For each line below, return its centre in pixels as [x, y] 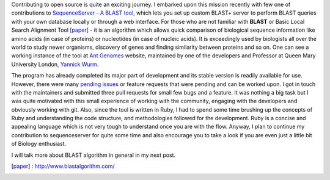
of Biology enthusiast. [39, 144]
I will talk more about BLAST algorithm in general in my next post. [94, 155]
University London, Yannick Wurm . [55, 64]
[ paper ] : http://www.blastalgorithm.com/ [63, 166]
